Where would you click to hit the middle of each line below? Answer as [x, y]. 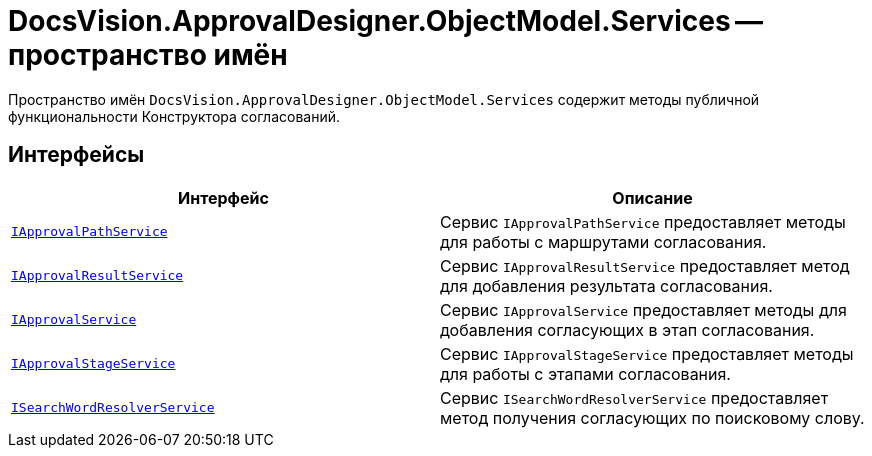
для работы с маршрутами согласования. [603, 241]
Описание [652, 197]
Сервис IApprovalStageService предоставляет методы [647, 353]
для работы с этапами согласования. [585, 373]
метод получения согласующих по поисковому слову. [652, 417]
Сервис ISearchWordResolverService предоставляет [634, 397]
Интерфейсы [76, 155]
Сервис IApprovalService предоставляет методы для [643, 309]
